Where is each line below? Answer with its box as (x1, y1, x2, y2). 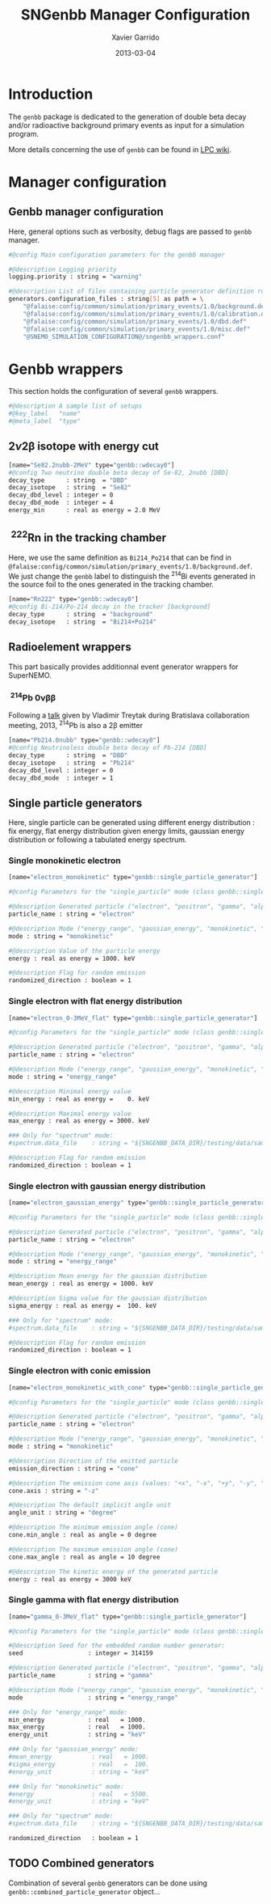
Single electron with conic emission (8, 1365, 151, 1377)
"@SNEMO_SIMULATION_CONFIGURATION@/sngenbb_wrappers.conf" (23, 332, 226, 341)
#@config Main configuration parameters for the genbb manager (8, 251, 226, 259)
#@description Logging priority (8, 265, 117, 273)
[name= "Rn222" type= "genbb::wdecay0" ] (8, 595, 139, 603)
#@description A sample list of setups (8, 402, 143, 410)
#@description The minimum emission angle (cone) (8, 1523, 179, 1532)
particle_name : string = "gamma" (8, 1672, 153, 1680)
